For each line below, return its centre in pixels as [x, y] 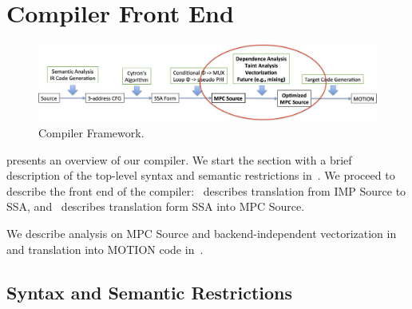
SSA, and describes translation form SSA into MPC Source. [156, 206]
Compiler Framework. [91, 133]
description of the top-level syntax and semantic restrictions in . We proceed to [201, 175]
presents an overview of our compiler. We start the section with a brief [179, 159]
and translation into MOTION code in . [105, 249]
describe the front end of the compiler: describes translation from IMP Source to [206, 190]
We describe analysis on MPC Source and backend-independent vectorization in [202, 233]
